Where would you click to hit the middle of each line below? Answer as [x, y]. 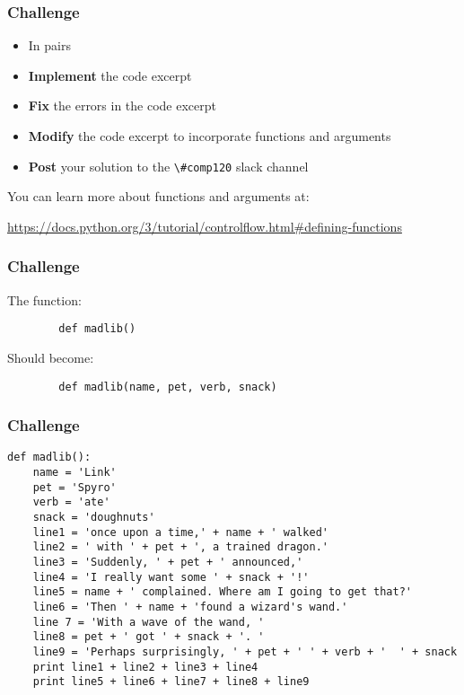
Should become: [51, 357]
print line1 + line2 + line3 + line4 [145, 667]
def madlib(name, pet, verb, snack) [168, 387]
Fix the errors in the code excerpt [123, 106]
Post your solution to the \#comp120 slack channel [168, 166]
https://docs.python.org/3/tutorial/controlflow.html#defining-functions [205, 226]
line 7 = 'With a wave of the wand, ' [149, 622]
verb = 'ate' [71, 502]
